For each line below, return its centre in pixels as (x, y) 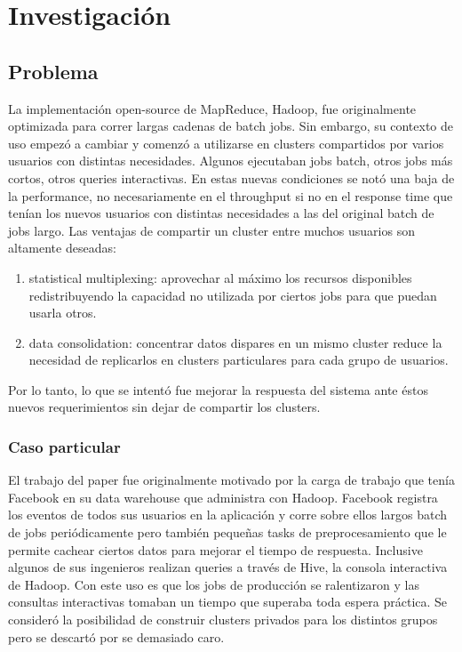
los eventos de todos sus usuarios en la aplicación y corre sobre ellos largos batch (228, 515)
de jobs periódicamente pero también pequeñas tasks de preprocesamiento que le (227, 532)
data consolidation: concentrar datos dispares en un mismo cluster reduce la (235, 342)
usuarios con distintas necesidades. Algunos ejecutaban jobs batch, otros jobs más (231, 161)
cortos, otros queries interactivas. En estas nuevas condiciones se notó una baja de (231, 177)
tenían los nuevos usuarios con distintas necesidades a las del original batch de (221, 213)
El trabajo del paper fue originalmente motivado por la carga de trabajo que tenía (231, 480)
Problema (53, 71)
